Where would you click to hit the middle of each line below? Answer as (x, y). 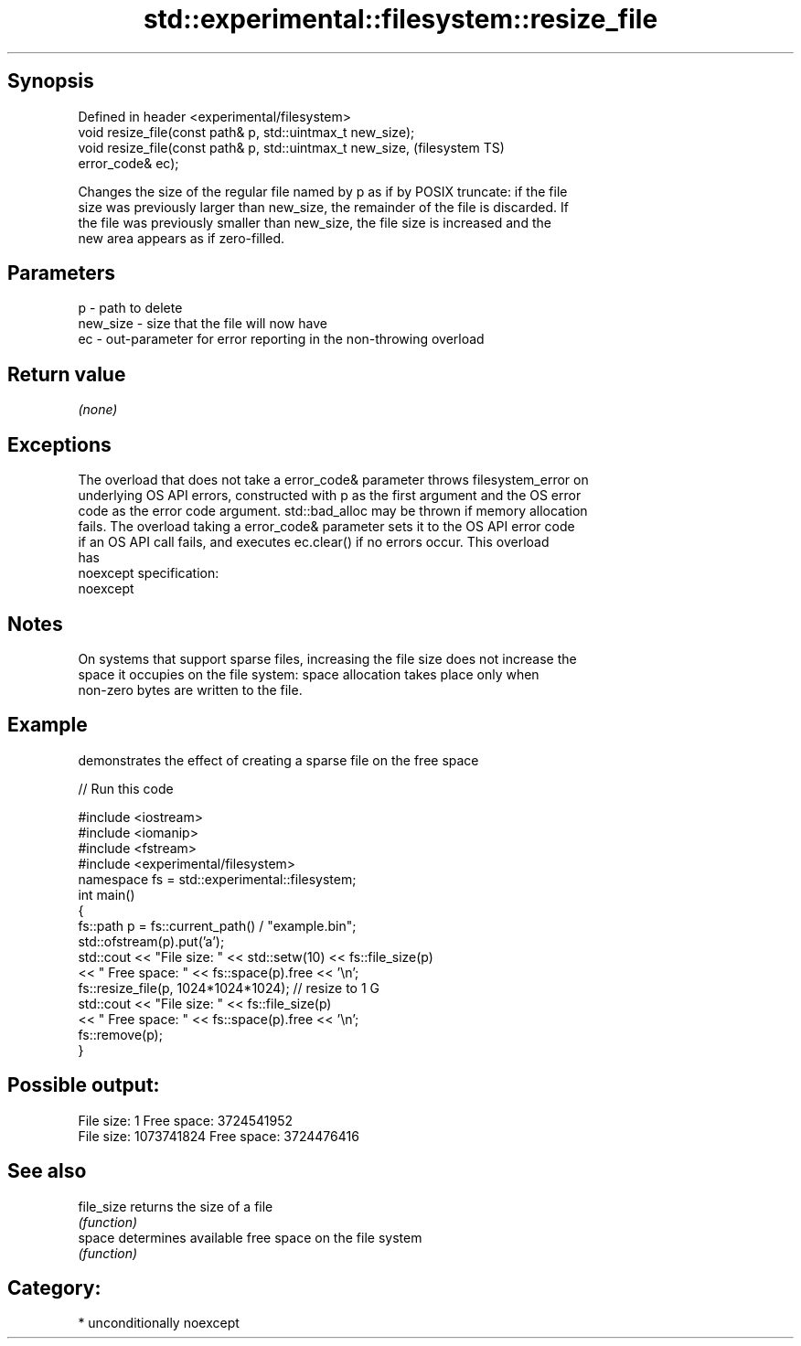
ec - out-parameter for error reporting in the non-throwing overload (281, 339)
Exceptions (59, 444)
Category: (54, 1287)
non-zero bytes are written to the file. (190, 689)
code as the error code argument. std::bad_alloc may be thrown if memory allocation (333, 511)
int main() (107, 894)
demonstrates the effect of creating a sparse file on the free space (278, 760)
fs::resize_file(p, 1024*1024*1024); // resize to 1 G (229, 988)
